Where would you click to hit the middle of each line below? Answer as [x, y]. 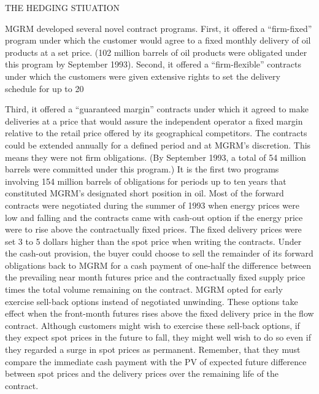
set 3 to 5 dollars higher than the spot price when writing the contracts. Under [153, 241]
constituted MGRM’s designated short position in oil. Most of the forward [144, 193]
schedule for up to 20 [44, 88]
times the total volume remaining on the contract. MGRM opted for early [144, 289]
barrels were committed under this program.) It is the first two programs [142, 169]
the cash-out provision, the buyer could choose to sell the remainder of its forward [159, 253]
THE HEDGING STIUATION [63, 7]
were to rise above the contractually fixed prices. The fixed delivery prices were [153, 229]
